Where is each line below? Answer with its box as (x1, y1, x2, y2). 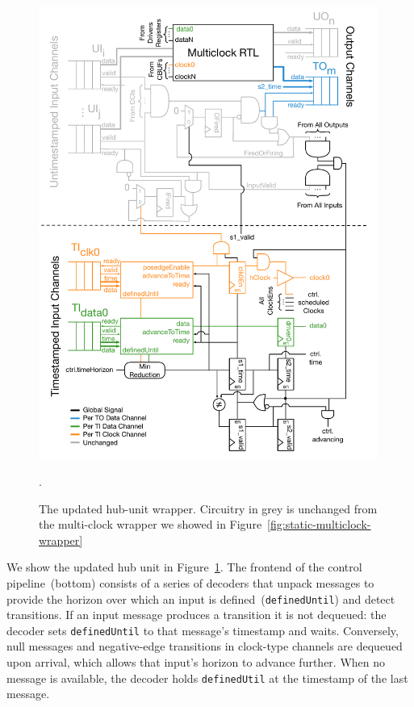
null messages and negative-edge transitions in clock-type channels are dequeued (6, 638, 403, 655)
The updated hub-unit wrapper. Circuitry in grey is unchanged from (39, 500, 378, 517)
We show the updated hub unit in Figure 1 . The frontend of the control (6, 558, 362, 575)
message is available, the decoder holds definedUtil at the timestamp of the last (6, 669, 408, 686)
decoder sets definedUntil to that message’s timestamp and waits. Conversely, (6, 621, 399, 638)
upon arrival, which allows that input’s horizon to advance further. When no (6, 654, 386, 671)
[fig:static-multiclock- (267, 516, 371, 533)
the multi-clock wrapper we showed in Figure (39, 516, 262, 533)
